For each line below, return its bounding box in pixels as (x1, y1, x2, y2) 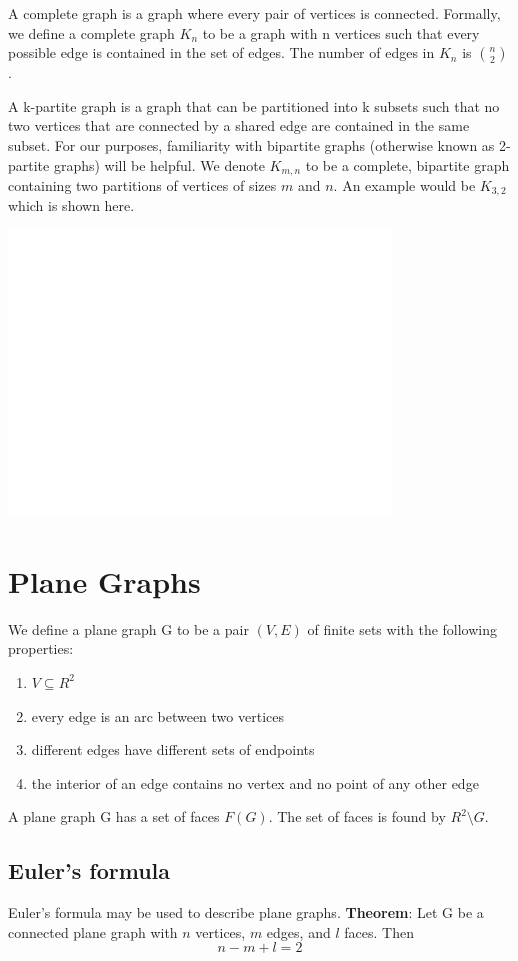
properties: (8, 638, 74, 659)
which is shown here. (8, 195, 135, 216)
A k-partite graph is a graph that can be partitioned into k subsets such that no (8, 95, 500, 116)
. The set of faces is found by (268, 806, 446, 827)
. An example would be (333, 175, 476, 196)
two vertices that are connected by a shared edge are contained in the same (8, 115, 470, 136)
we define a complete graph (8, 22, 175, 43)
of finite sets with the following (307, 618, 498, 639)
